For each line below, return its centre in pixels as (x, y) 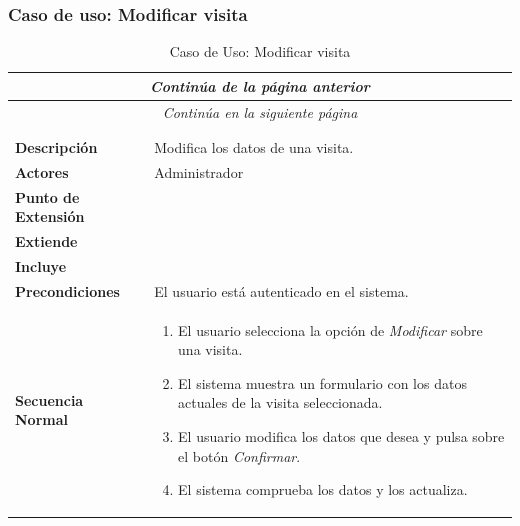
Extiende (46, 241)
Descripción (56, 147)
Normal (41, 419)
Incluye (41, 265)
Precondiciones (67, 290)
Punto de (47, 196)
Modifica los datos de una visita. (254, 147)
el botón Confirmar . (239, 455)
